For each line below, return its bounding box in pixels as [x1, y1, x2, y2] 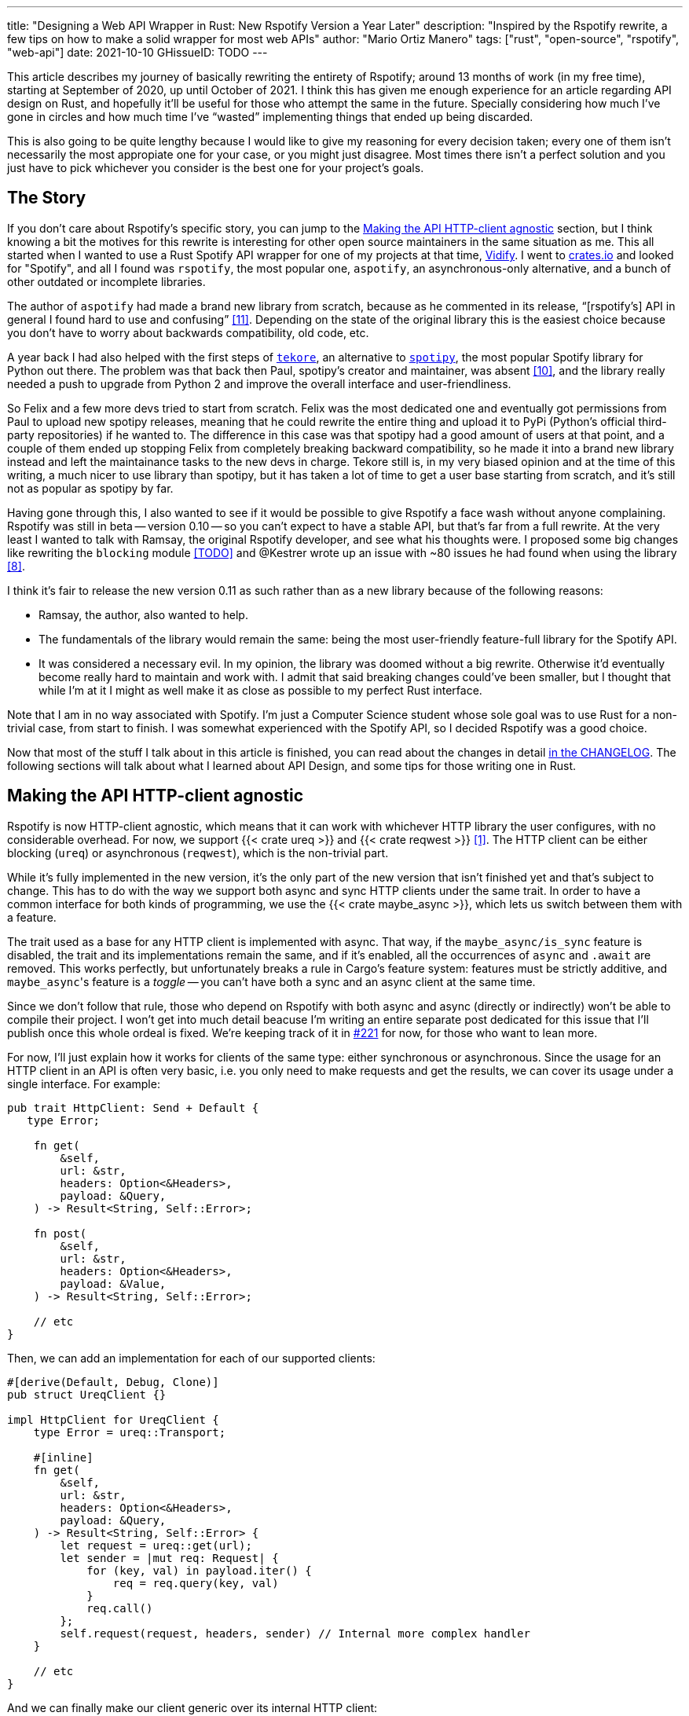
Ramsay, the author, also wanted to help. [38, 607, 248, 621]
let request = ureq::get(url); [60, 1538, 252, 1552]
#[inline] [33, 1450, 93, 1464]
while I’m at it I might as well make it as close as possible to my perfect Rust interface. [38, 683, 482, 697]
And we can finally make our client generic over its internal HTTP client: [7, 1700, 378, 1714]
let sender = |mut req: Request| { [60, 1551, 279, 1564]
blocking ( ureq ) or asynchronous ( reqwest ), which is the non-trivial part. [7, 845, 389, 860]
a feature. [7, 910, 57, 924]
